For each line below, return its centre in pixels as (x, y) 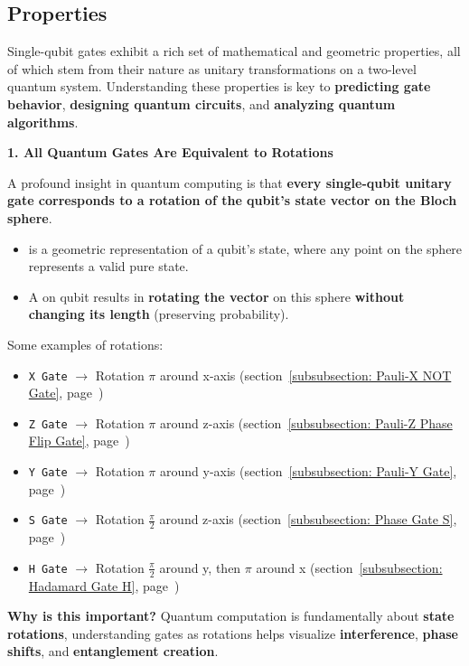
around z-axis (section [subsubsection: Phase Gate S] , (308, 519)
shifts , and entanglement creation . (113, 651)
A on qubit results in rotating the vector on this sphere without (216, 296)
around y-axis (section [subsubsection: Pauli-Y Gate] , (309, 471)
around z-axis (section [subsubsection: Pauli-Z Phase (306, 422)
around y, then (200, 567)
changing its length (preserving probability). (159, 314)
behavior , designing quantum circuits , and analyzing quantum (202, 103)
